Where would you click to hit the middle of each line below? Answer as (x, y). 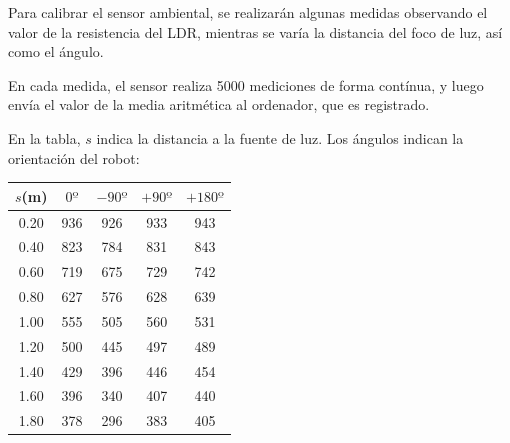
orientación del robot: (74, 157)
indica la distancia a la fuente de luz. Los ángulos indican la (280, 137)
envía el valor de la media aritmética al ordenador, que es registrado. (219, 104)
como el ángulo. (56, 51)
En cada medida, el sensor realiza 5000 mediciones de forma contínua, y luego (246, 84)
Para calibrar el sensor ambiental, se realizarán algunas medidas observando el (248, 12)
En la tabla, (44, 137)
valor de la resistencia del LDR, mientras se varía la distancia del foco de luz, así (255, 31)
